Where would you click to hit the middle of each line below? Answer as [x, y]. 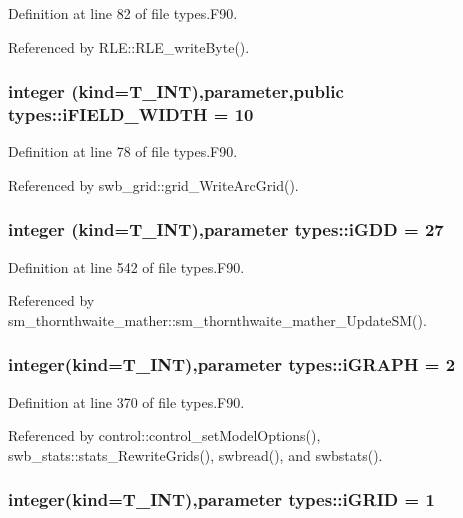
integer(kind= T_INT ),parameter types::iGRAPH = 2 [232, 364]
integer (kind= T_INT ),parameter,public [176, 91]
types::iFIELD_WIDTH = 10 [131, 114]
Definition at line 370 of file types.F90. [126, 401]
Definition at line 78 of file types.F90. [123, 151]
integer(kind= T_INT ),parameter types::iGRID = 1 [221, 499]
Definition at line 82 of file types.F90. [123, 13]
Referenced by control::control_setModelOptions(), [164, 435]
